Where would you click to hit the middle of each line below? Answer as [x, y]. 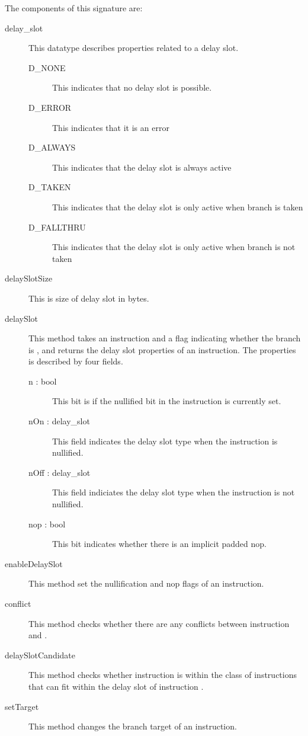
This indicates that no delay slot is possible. [132, 87]
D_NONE [47, 67]
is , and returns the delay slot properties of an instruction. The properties [162, 349]
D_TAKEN [50, 187]
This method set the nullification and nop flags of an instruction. [146, 583]
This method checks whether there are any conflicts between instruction [159, 623]
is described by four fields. [76, 361]
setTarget [22, 706]
